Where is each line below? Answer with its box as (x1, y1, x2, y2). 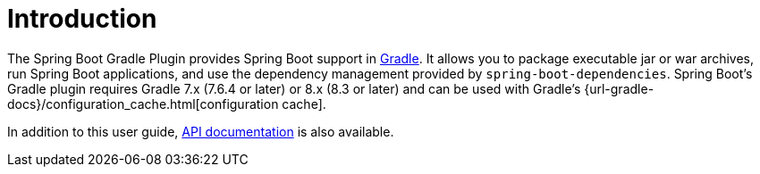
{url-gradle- (584, 80, 654, 96)
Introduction (7, 4, 157, 34)
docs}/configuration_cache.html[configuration (7, 95, 279, 112)
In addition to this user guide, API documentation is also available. (7, 123, 394, 139)
